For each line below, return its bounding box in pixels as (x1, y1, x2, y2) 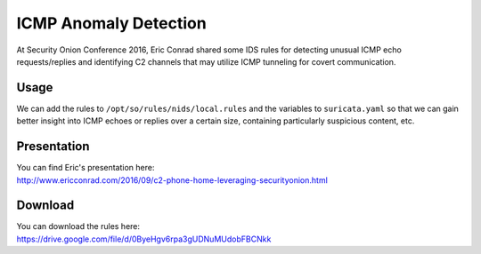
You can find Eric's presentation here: (16, 163, 155, 173)
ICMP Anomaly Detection (16, 13, 207, 33)
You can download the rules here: (16, 221, 141, 232)
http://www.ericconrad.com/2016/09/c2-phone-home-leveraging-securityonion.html (16, 174, 329, 186)
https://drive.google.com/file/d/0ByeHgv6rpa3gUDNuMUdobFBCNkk (16, 234, 272, 244)
